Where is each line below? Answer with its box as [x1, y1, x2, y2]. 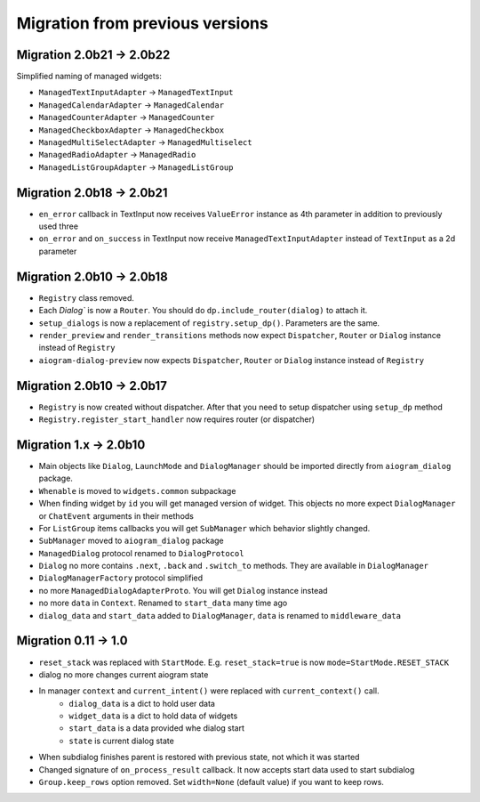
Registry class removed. [38, 292, 135, 303]
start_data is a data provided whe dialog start [68, 723, 244, 733]
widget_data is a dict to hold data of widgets [68, 710, 238, 721]
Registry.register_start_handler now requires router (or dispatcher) [38, 414, 316, 425]
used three [38, 221, 79, 231]
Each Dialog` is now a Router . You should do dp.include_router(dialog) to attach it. [38, 305, 368, 316]
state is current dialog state [68, 735, 175, 746]
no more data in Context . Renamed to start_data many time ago [38, 597, 288, 609]
